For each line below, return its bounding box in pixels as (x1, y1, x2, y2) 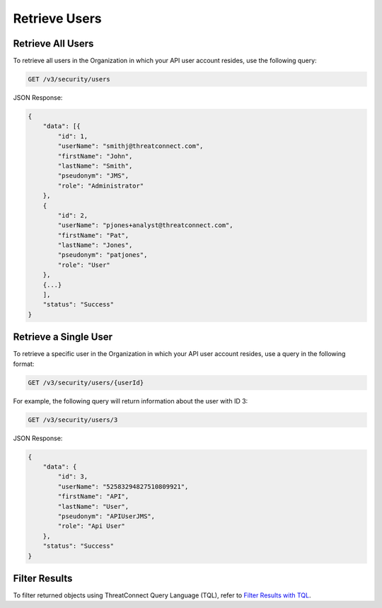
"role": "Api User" (57, 522, 125, 530)
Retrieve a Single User (13, 331, 113, 343)
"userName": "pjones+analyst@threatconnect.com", (57, 222, 233, 229)
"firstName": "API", (57, 493, 129, 500)
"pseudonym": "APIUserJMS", (57, 512, 156, 520)
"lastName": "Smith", (57, 161, 133, 170)
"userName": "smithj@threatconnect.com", (57, 142, 204, 150)
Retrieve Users (13, 11, 102, 26)
